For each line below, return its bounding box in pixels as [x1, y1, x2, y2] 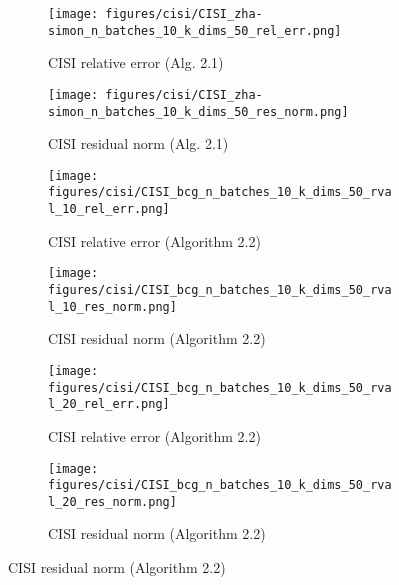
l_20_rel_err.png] [48, 397, 170, 412]
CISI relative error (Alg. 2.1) [48, 52, 224, 73]
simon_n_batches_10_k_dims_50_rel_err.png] [48, 23, 342, 38]
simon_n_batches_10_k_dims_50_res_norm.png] [48, 104, 349, 119]
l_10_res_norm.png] [48, 299, 177, 314]
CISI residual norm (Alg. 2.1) [48, 133, 229, 154]
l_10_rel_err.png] [48, 202, 170, 217]
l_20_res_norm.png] [48, 494, 177, 509]
